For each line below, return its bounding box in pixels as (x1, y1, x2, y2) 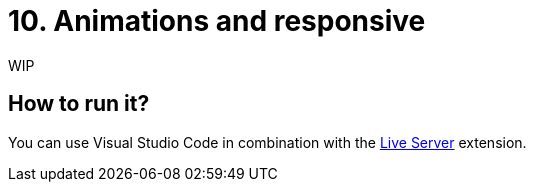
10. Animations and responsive (8, 4, 426, 38)
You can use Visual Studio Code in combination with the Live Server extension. (8, 133, 527, 151)
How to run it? (8, 91, 150, 117)
